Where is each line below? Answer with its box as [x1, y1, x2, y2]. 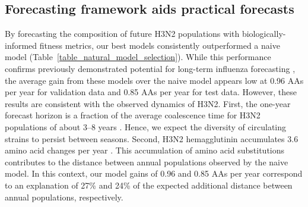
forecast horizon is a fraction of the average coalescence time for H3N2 [5, 109, 261, 121]
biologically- [242, 27, 286, 40]
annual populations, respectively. [5, 190, 123, 203]
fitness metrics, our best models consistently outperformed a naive [39, 39, 280, 51]
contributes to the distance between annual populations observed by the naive [5, 155, 288, 168]
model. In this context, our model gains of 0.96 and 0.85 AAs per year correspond [5, 167, 303, 180]
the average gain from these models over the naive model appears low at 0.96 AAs [5, 74, 304, 86]
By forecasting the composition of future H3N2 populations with [5, 27, 240, 40]
